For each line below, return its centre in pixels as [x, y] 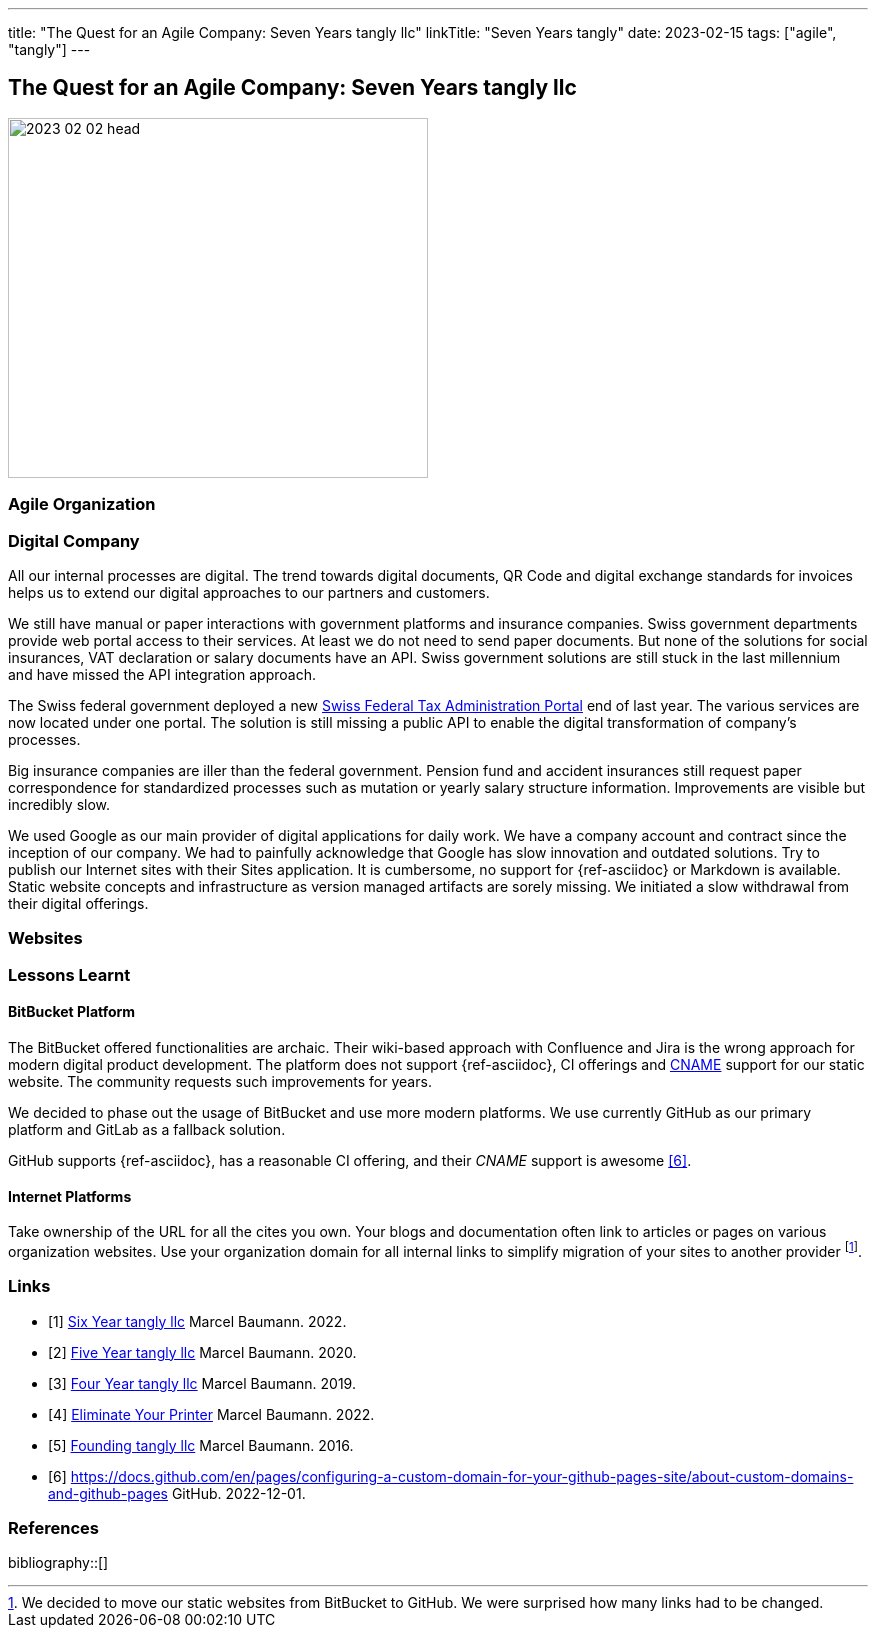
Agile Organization [82, 504]
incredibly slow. [59, 804]
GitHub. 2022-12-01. [238, 1493]
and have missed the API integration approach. [162, 674]
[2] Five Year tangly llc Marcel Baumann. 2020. [202, 1352]
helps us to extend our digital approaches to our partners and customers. [249, 592]
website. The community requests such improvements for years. [220, 1081]
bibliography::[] [58, 1563]
